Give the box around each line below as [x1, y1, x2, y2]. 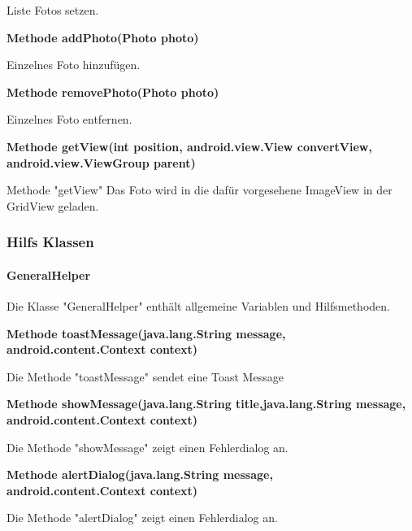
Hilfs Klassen [7, 232, 94, 252]
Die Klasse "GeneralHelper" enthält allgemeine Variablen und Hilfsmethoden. [7, 297, 390, 314]
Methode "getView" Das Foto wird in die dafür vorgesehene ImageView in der [7, 181, 392, 198]
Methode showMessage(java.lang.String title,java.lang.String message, [7, 395, 406, 412]
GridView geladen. [7, 197, 99, 214]
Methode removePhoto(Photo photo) [7, 83, 219, 100]
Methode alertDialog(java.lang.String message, [7, 466, 273, 483]
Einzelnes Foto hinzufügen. [7, 56, 141, 73]
